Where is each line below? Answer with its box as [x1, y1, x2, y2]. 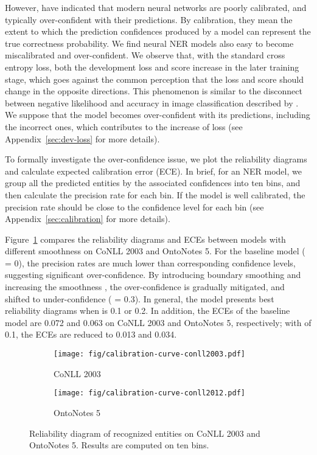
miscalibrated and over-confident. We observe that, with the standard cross [5, 49, 285, 61]
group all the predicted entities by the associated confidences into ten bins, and [5, 176, 301, 189]
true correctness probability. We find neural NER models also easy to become [5, 36, 294, 49]
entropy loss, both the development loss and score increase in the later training [5, 60, 299, 73]
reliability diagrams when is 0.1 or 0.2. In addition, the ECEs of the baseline [5, 304, 290, 317]
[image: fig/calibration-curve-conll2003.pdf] [54, 350, 245, 359]
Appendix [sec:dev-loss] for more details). [5, 132, 160, 145]
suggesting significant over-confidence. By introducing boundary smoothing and [5, 268, 301, 281]
